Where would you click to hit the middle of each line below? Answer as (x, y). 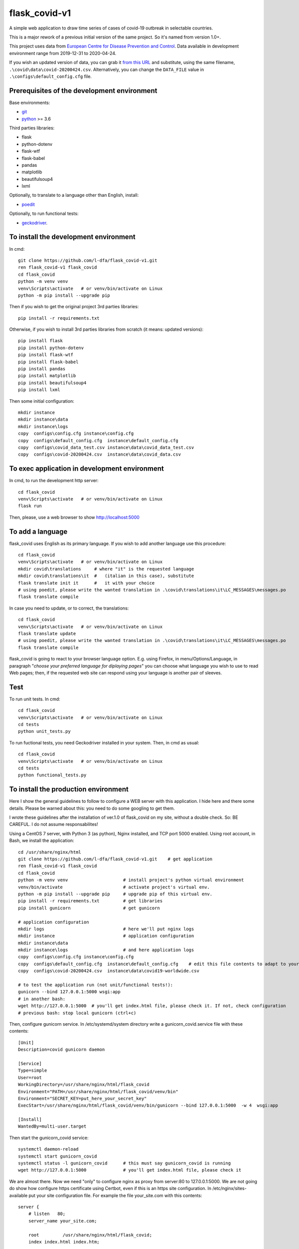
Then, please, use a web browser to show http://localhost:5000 (74, 517)
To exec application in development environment (87, 469)
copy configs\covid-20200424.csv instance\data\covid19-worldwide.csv (109, 971)
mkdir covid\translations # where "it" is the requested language (106, 569)
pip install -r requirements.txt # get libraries (90, 901)
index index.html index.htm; (64, 1242)
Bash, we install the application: (42, 841)
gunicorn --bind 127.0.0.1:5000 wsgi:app (69, 992)
